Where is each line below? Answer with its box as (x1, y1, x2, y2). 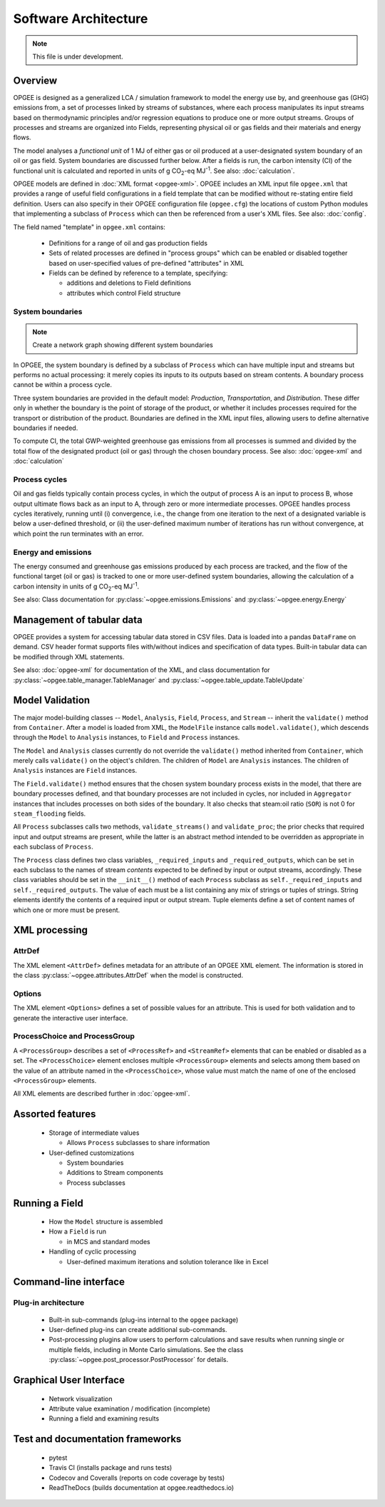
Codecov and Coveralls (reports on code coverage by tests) (48, 1473, 225, 1482)
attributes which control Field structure (66, 289, 181, 297)
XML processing (13, 924, 88, 936)
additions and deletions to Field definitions (66, 279, 192, 287)
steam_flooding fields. (13, 809, 86, 818)
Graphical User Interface (13, 1374, 125, 1386)
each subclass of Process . (13, 843, 94, 851)
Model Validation (13, 694, 91, 706)
